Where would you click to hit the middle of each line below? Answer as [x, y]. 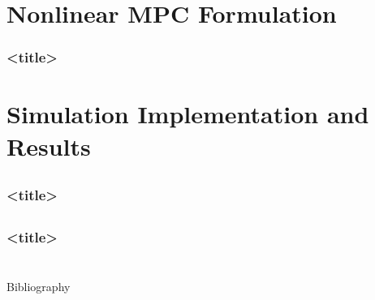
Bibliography [39, 286]
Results [49, 146]
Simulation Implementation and [188, 114]
